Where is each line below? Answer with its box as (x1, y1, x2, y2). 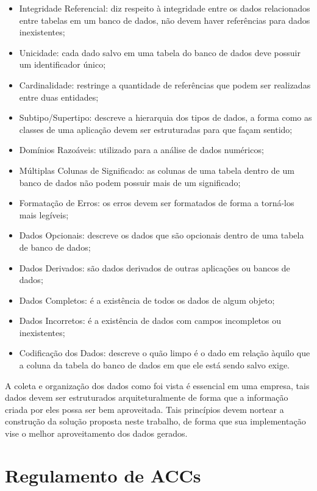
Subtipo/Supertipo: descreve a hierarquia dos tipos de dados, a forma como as (19, 111, 312, 124)
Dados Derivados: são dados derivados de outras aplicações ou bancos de (19, 261, 290, 274)
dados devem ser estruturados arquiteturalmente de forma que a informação (5, 391, 288, 404)
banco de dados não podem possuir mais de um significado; (19, 176, 241, 188)
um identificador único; (19, 58, 106, 71)
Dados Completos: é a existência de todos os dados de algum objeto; (19, 293, 275, 306)
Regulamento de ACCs (5, 462, 201, 487)
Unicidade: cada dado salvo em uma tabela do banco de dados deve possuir (19, 46, 301, 59)
